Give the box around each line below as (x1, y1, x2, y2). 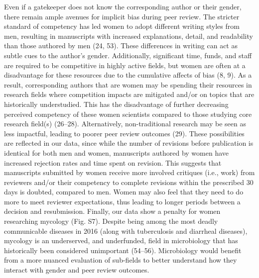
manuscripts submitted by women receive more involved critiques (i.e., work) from (4, 167, 255, 178)
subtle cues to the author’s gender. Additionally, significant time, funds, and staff (4, 50, 252, 60)
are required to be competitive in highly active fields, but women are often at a (4, 60, 246, 70)
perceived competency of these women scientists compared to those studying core (4, 108, 252, 119)
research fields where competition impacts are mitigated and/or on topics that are (4, 89, 255, 99)
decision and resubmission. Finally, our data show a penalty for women (4, 206, 221, 216)
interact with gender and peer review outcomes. (4, 265, 149, 275)
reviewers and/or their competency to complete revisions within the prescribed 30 (4, 177, 254, 187)
